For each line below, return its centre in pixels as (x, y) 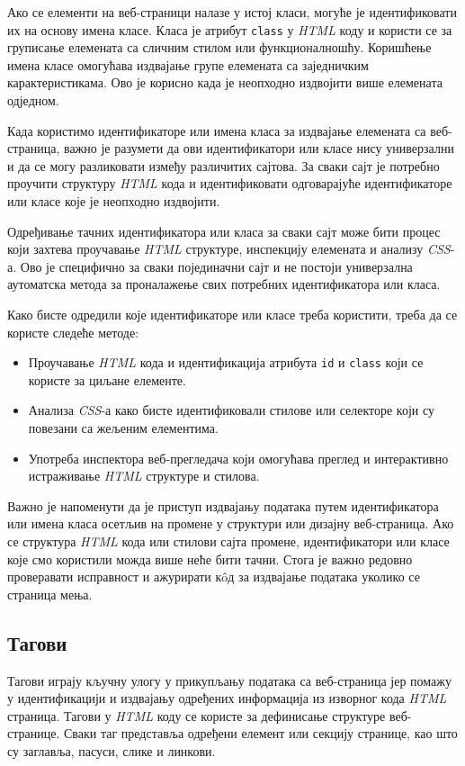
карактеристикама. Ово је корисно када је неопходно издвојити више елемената (225, 82)
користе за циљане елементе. (107, 379)
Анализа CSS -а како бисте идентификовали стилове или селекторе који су (232, 410)
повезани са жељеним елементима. (123, 428)
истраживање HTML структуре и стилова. (144, 476)
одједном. (33, 100)
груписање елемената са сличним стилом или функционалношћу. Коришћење (219, 47)
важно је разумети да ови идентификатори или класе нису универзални (259, 148)
